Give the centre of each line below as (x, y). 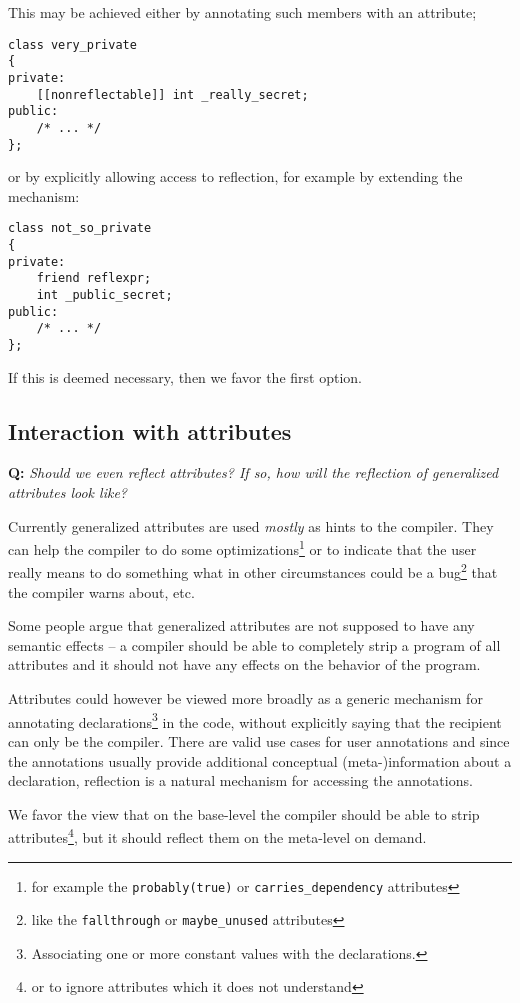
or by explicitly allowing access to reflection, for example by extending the (235, 176)
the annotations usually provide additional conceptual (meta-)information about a (260, 760)
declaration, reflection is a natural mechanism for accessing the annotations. (240, 780)
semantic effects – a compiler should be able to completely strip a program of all (254, 644)
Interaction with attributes (150, 430)
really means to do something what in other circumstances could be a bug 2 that (253, 571)
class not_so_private (80, 228)
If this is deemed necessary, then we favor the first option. (185, 376)
